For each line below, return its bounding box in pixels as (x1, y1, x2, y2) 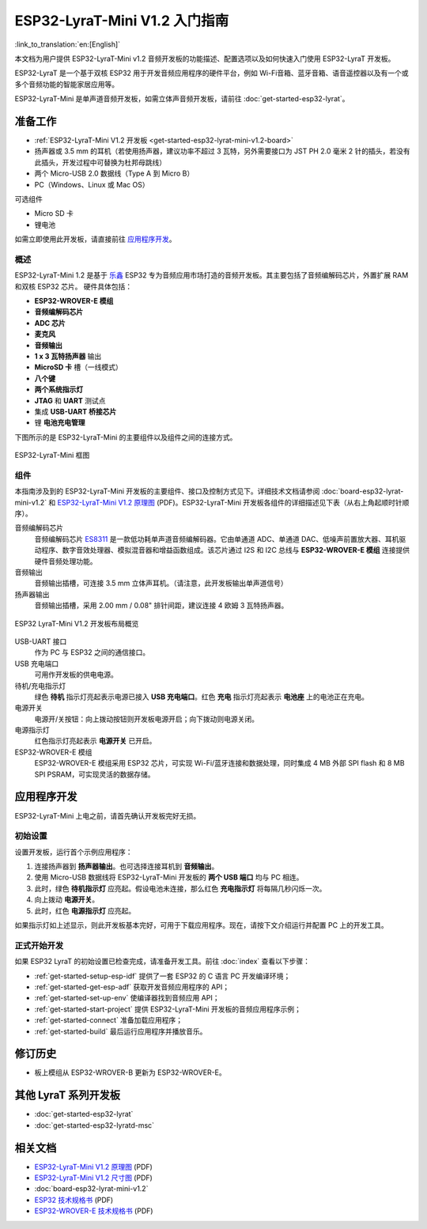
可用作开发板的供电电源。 (34, 670, 118, 679)
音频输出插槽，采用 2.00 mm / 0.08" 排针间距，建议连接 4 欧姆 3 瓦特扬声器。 (34, 601, 289, 611)
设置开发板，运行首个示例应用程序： (14, 847, 133, 857)
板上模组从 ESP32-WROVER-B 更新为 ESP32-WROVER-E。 (34, 1068, 227, 1077)
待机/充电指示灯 (14, 681, 66, 690)
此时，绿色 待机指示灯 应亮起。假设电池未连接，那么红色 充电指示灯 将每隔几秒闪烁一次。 (34, 883, 327, 893)
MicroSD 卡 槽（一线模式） (34, 362, 123, 372)
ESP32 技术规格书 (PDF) (34, 1195, 114, 1204)
